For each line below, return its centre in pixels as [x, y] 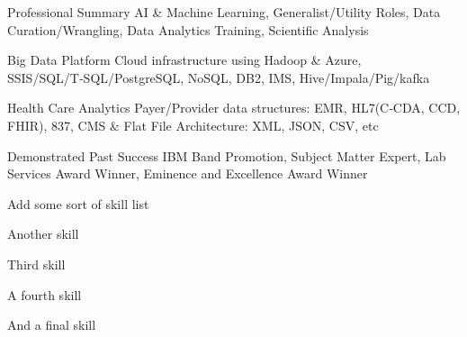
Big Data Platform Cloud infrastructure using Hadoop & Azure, [184, 60]
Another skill [43, 234]
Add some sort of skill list [78, 203]
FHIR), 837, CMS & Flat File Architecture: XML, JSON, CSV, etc [193, 125]
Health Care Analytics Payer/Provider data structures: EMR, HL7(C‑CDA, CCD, [234, 108]
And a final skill [52, 325]
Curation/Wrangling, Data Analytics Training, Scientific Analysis [188, 29]
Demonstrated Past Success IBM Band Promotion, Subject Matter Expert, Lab [227, 155]
